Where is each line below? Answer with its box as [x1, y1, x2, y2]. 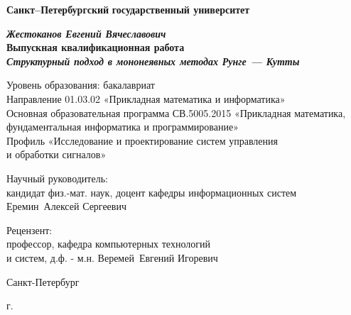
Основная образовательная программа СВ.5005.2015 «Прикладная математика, [6, 105, 346, 120]
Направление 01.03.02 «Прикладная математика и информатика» [6, 91, 286, 106]
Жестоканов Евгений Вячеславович [6, 26, 166, 40]
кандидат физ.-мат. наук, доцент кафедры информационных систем [6, 184, 297, 199]
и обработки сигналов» [6, 147, 107, 162]
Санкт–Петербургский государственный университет [6, 2, 250, 16]
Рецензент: [6, 222, 53, 237]
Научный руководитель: [6, 170, 108, 185]
